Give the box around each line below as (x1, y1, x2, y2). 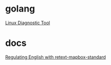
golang (5, 3, 35, 15)
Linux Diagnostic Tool (5, 20, 50, 26)
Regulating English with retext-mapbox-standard (5, 54, 106, 60)
